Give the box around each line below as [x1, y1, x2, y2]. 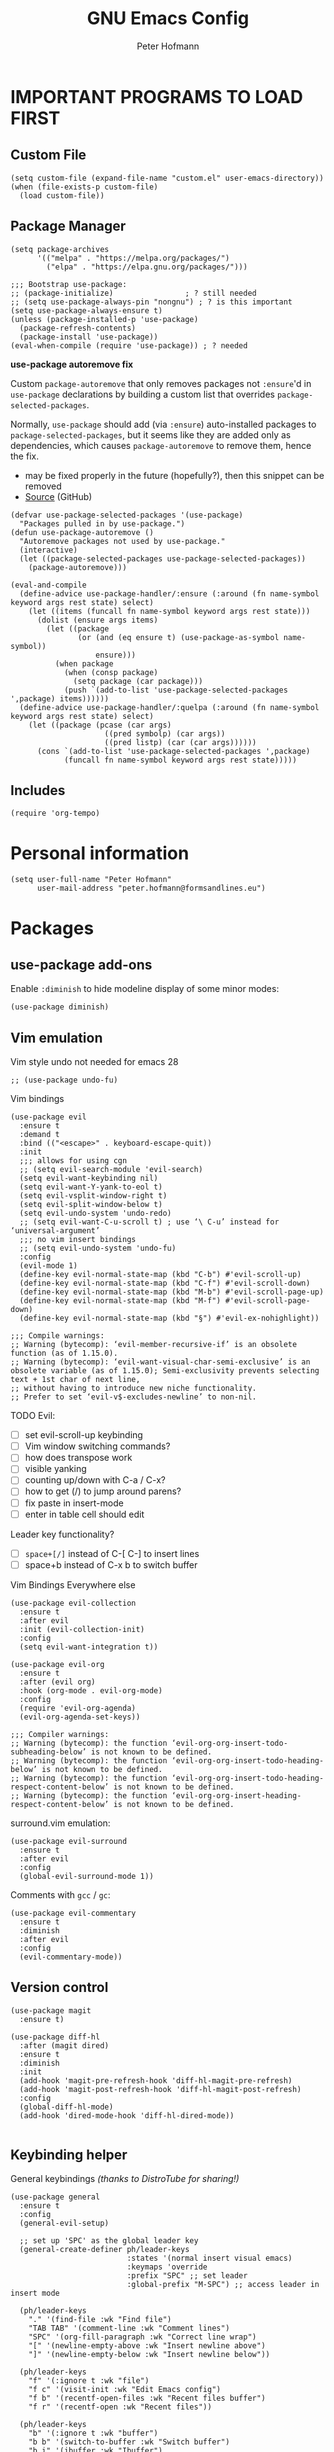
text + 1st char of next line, [10, 1375, 141, 1385]
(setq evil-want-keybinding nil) [19, 1173, 159, 1184]
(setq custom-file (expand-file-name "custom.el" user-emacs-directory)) [10, 173, 325, 183]
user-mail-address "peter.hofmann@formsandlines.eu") [36, 883, 267, 894]
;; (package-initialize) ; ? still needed [10, 288, 257, 298]
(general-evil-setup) [19, 2218, 110, 2229]
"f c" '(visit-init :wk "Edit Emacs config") [28, 2385, 222, 2395]
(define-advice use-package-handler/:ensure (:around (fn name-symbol [19, 588, 320, 599]
